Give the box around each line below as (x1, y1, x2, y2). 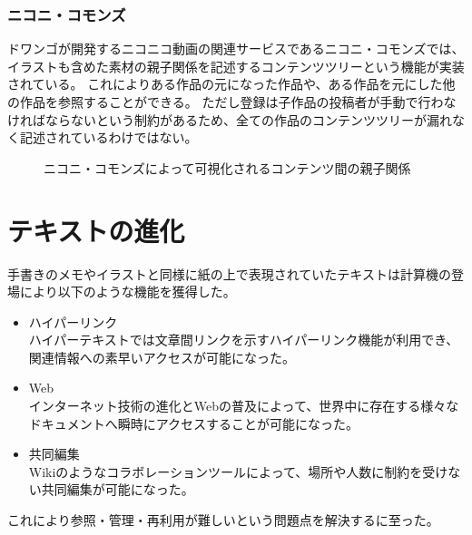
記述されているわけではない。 (19, 128, 198, 147)
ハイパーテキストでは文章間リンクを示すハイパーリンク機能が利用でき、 (28, 330, 459, 349)
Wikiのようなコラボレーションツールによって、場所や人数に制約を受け (28, 462, 448, 481)
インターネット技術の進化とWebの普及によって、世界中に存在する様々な (28, 396, 459, 415)
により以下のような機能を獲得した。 (19, 282, 236, 301)
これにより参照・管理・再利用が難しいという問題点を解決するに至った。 (7, 511, 439, 530)
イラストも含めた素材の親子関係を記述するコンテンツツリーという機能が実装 (7, 56, 465, 75)
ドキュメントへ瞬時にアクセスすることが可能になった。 (28, 413, 359, 433)
